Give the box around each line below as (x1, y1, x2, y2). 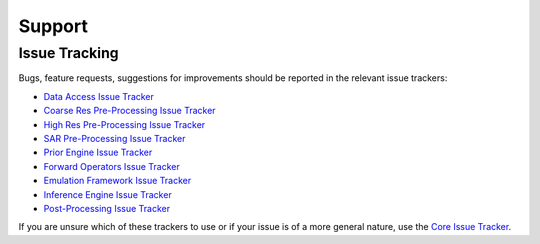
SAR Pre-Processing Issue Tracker (43, 132, 186, 144)
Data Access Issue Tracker (43, 90, 155, 102)
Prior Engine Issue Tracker (43, 146, 153, 159)
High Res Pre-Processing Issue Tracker (43, 118, 206, 130)
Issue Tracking (18, 44, 119, 62)
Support (18, 15, 89, 37)
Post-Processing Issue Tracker (43, 202, 170, 214)
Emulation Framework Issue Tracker (43, 175, 192, 187)
